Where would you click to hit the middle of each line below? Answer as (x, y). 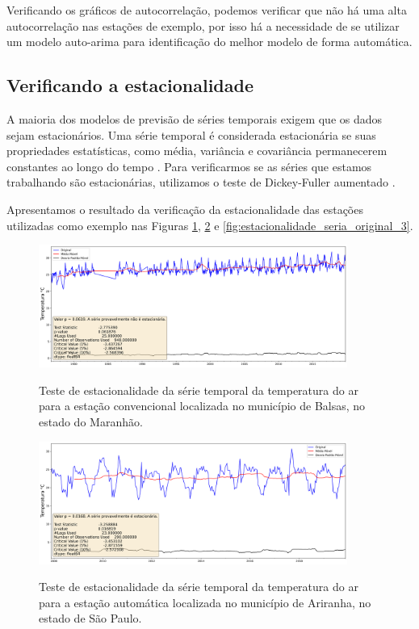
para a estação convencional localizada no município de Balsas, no (202, 406)
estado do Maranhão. (91, 421)
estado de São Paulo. (90, 618)
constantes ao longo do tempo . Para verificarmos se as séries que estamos (189, 166)
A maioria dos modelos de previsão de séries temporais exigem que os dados (195, 118)
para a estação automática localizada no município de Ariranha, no (205, 602)
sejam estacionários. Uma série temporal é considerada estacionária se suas (191, 134)
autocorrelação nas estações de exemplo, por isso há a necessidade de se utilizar (203, 25)
